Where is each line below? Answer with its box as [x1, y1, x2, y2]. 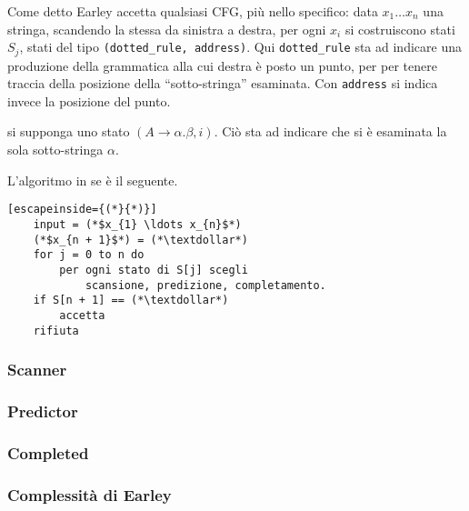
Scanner [7, 358, 67, 381]
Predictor [7, 399, 78, 422]
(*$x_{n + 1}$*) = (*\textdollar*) [33, 233, 248, 246]
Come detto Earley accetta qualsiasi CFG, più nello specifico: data [7, 2, 378, 20]
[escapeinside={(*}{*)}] [7, 203, 157, 216]
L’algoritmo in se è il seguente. [7, 170, 178, 189]
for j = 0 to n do [33, 248, 145, 262]
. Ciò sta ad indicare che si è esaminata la [214, 122, 447, 141]
